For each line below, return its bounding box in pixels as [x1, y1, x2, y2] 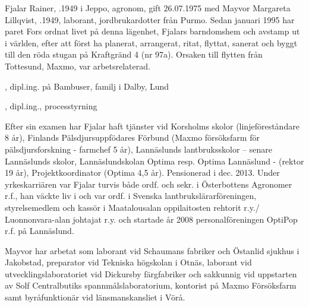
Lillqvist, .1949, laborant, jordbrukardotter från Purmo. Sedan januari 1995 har [5, 13, 295, 26]
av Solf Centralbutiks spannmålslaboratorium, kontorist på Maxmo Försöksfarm [5, 279, 297, 292]
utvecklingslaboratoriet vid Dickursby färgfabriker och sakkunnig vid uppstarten [5, 267, 297, 280]
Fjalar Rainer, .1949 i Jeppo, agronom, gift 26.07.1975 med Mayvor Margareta [5, 2, 291, 14]
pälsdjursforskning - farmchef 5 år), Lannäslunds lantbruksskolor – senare [5, 143, 272, 155]
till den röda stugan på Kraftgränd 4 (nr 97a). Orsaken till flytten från [5, 48, 263, 61]
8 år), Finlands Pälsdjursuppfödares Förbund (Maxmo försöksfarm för [5, 131, 260, 144]
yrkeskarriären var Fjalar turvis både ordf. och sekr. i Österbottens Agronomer [5, 178, 292, 190]
